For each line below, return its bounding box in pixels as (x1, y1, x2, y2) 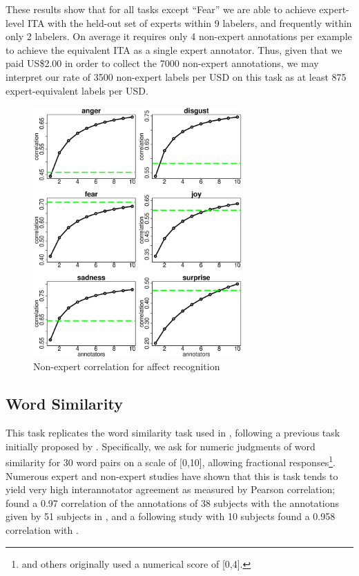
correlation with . (6, 523, 79, 537)
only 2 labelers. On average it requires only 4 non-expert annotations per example (6, 29, 352, 44)
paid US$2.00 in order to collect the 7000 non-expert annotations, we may (6, 56, 319, 70)
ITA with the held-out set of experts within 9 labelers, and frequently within (27, 15, 352, 30)
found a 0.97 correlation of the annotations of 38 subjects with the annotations (6, 495, 340, 510)
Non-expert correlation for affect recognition (33, 359, 220, 374)
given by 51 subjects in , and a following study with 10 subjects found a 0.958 (6, 509, 336, 524)
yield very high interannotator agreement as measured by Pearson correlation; (6, 482, 336, 497)
